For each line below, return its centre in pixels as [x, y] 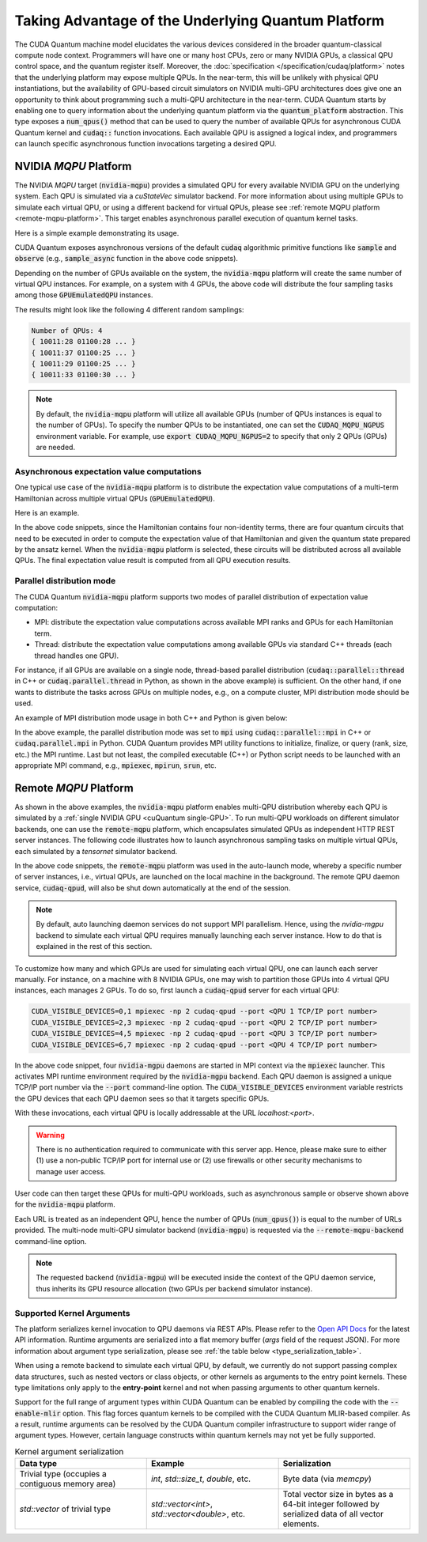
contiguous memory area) [68, 1484]
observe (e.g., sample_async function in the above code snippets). [127, 259]
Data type [38, 1464]
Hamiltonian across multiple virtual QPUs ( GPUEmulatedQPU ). [115, 498]
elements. [301, 1524]
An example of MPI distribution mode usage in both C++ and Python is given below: [151, 718]
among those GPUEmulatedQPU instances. [84, 295]
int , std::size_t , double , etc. [201, 1479]
